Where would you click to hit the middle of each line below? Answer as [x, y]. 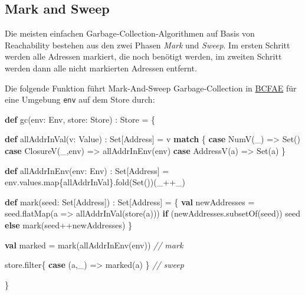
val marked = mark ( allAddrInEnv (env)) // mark [94, 245]
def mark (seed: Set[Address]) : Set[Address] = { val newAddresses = [130, 201]
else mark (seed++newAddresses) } [69, 224]
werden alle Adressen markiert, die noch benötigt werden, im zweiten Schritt [143, 56]
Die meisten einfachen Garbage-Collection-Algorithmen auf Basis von [130, 33]
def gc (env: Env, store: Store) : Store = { [80, 119]
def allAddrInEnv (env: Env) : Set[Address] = [87, 170]
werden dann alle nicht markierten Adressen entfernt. [101, 68]
